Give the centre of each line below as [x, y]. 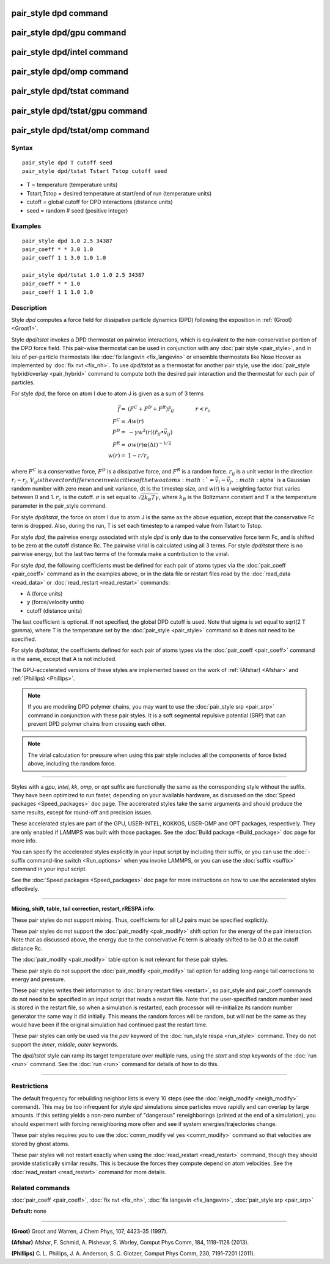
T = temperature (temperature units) [72, 185]
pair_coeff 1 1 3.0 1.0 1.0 [64, 258]
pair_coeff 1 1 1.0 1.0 [58, 292]
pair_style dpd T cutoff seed [68, 163]
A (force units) [45, 593]
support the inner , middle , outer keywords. [65, 1044]
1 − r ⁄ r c [138, 456]
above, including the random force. [72, 764]
